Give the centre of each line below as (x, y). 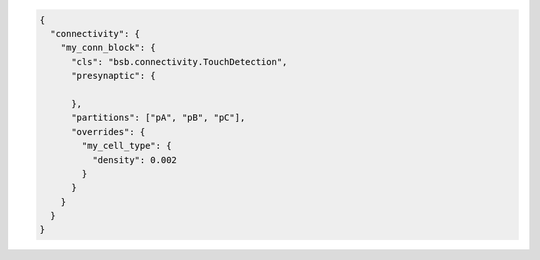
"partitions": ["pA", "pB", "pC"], (158, 118)
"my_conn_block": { (108, 48)
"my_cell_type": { (126, 146)
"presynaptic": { (114, 76)
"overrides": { (108, 131)
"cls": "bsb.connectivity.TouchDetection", (179, 61)
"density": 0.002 (134, 159)
